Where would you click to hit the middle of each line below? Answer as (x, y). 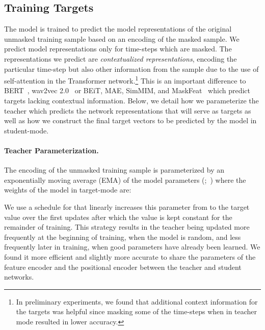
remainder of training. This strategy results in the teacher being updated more (127, 227)
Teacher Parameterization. (51, 150)
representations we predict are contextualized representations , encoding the (121, 58)
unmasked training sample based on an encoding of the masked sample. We (122, 38)
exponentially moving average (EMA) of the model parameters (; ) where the (125, 180)
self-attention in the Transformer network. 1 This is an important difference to (125, 80)
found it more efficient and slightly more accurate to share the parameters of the (130, 256)
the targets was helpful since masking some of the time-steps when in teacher (137, 311)
